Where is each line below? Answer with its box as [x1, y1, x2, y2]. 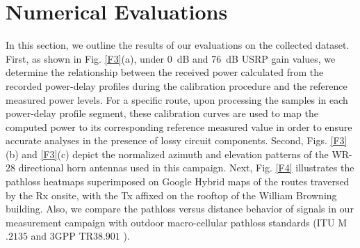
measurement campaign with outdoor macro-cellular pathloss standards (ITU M [6, 215, 347, 229]
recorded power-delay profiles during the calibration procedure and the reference [6, 78, 347, 93]
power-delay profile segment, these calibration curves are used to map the [6, 106, 319, 121]
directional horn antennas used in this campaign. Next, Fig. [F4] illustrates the [18, 160, 354, 175]
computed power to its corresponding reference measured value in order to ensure [6, 119, 352, 134]
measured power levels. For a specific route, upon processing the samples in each [6, 92, 348, 107]
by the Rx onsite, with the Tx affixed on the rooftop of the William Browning [6, 187, 337, 202]
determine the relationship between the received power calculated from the [6, 65, 324, 79]
